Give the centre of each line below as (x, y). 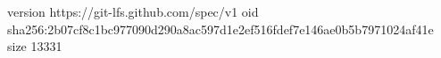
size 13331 (35, 46)
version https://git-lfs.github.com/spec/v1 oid (133, 11)
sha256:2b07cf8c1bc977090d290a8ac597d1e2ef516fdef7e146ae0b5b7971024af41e (220, 29)
